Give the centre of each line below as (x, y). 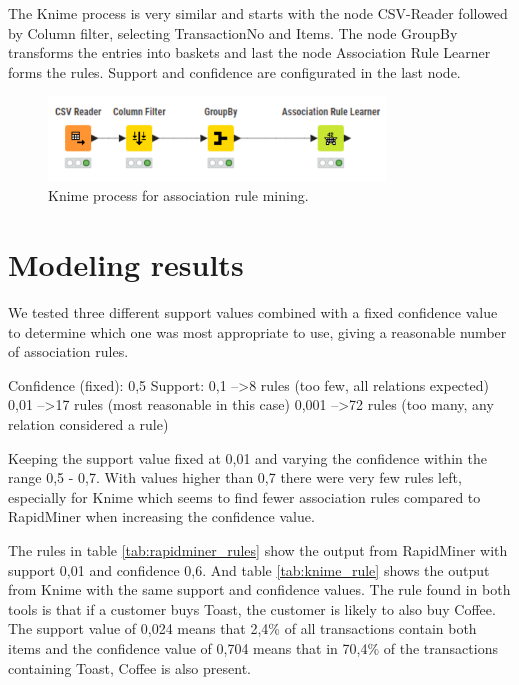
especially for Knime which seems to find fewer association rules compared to (244, 496)
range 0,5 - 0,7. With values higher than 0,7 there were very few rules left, (235, 477)
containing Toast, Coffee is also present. (129, 667)
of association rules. (68, 351)
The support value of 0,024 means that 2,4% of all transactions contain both (242, 628)
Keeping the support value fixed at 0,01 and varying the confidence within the (247, 457)
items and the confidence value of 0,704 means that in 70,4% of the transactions (253, 647)
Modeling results (126, 264)
